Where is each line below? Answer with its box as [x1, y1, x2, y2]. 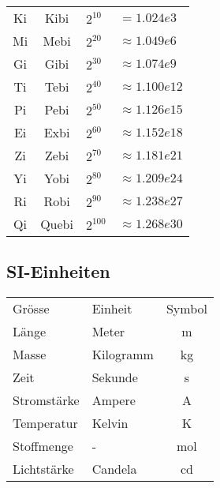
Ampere [91, 391, 136, 410]
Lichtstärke [13, 460, 74, 479]
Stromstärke [13, 391, 80, 410]
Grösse [13, 299, 50, 318]
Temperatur [13, 414, 78, 433]
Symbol [166, 299, 207, 318]
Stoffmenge [13, 437, 73, 456]
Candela [91, 460, 137, 479]
